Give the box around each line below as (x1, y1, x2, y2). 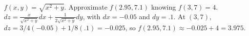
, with (83, 11, 101, 21)
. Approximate (64, 2, 107, 12)
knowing (151, 2, 176, 12)
